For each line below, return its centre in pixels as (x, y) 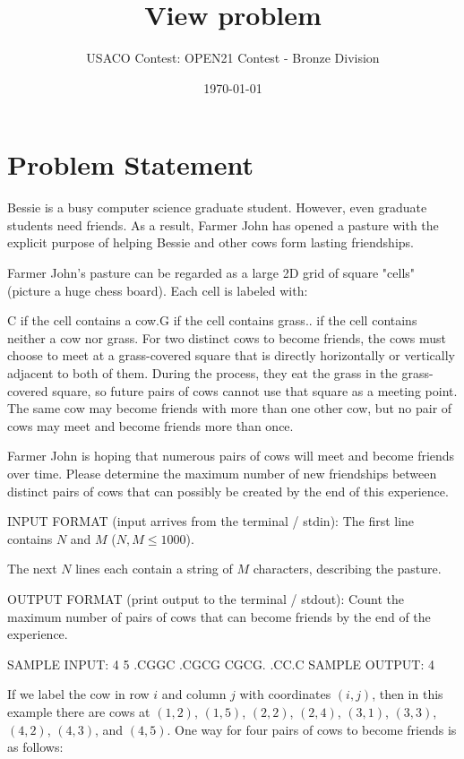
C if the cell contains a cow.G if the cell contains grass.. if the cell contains (212, 320)
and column (194, 694)
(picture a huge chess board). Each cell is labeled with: (158, 290)
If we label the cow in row (78, 694)
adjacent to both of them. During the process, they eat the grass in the (202, 373)
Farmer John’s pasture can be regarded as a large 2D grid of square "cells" (211, 273)
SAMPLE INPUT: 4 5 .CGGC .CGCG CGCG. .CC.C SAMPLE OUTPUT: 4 (221, 664)
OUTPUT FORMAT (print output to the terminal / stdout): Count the (206, 598)
